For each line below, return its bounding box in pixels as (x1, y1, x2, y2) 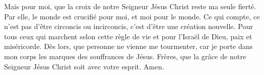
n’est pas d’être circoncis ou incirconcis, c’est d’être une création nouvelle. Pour (4, 21, 253, 32)
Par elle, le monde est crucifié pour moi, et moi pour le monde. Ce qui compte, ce (4, 11, 260, 21)
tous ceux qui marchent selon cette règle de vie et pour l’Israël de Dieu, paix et (4, 31, 252, 41)
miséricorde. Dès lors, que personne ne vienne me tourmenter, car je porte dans (4, 41, 253, 52)
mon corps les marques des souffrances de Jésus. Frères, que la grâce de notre (4, 51, 246, 61)
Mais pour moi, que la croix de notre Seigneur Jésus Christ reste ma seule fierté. (4, 1, 256, 11)
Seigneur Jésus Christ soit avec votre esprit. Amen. (4, 61, 164, 71)
